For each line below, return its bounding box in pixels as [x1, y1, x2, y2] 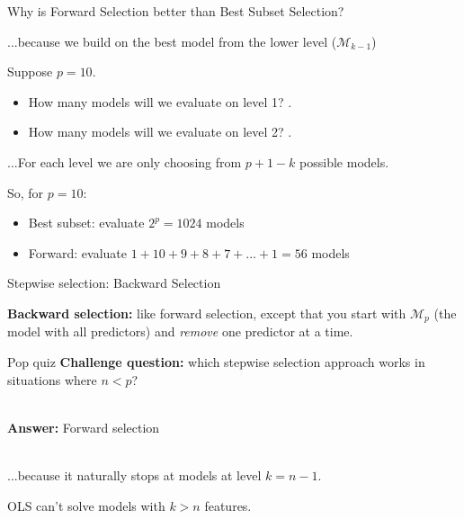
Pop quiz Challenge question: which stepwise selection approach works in [7, 352, 425, 371]
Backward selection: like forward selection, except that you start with [7, 303, 406, 322]
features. [204, 496, 252, 515]
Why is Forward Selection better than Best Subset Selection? [7, 2, 344, 20]
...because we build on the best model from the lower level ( [7, 31, 337, 50]
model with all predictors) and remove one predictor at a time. [7, 322, 353, 341]
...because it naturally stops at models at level [7, 465, 262, 484]
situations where [7, 370, 97, 389]
